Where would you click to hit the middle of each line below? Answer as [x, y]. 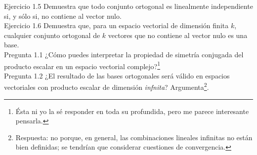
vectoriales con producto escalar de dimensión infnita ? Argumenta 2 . [107, 86]
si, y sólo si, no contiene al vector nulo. [63, 16]
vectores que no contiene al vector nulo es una [178, 35]
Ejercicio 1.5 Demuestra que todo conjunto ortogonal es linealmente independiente [128, 6]
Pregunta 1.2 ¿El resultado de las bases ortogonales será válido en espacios [117, 75]
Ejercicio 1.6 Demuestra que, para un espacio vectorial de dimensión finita [116, 25]
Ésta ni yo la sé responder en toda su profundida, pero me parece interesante [132, 111]
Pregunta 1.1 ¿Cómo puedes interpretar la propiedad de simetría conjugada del [124, 54]
